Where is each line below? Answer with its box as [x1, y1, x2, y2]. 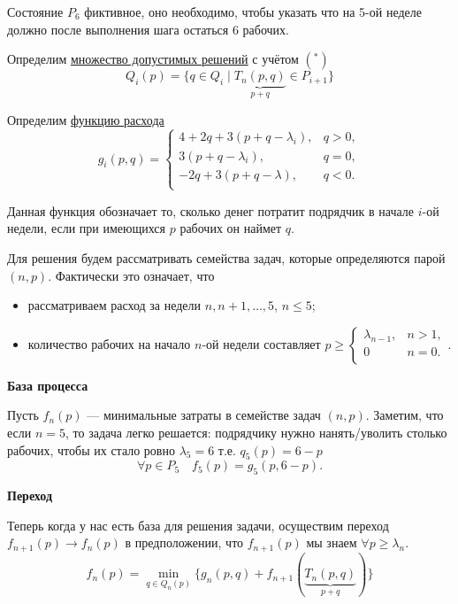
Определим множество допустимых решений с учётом [7, 50, 299, 68]
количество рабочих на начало [27, 334, 191, 352]
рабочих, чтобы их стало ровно [7, 440, 175, 459]
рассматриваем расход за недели [27, 296, 202, 314]
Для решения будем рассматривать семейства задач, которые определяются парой [7, 249, 446, 267]
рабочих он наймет [179, 219, 282, 237]
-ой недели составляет [202, 334, 321, 352]
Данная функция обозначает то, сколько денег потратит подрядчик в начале [7, 201, 414, 220]
